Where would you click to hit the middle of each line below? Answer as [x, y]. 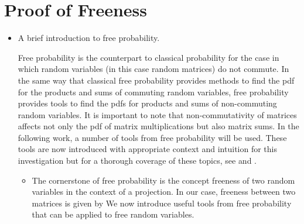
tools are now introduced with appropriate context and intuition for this [147, 149]
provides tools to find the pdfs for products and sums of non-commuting [147, 103]
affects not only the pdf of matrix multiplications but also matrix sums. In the [158, 126]
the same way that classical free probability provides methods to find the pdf [156, 80]
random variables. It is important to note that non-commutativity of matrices [157, 114]
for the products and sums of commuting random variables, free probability [153, 92]
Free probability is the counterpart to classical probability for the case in [148, 57]
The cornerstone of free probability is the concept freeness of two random [163, 180]
